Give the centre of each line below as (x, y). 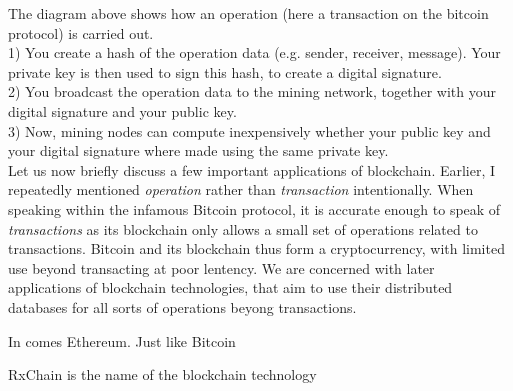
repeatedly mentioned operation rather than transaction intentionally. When (241, 189)
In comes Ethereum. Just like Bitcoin (122, 340)
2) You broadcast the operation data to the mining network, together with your (252, 91)
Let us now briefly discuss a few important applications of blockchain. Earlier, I (252, 169)
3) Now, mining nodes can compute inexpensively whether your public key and (249, 130)
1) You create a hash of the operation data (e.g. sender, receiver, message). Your (254, 52)
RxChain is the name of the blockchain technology (162, 374)
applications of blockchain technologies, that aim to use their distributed (230, 287)
